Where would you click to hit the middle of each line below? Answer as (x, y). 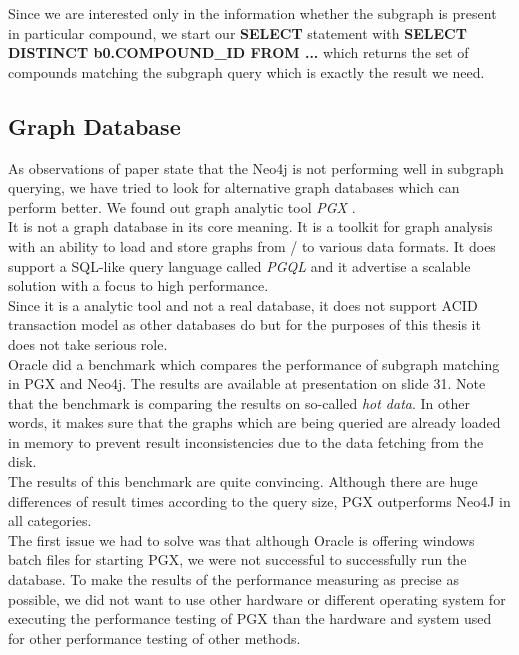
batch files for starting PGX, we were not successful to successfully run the (237, 559)
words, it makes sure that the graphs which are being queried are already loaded (254, 422)
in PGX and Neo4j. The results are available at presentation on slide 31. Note (247, 383)
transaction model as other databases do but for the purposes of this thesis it (244, 324)
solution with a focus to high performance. (138, 285)
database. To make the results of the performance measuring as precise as (234, 579)
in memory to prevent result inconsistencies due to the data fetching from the (246, 441)
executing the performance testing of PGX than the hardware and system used (250, 618)
